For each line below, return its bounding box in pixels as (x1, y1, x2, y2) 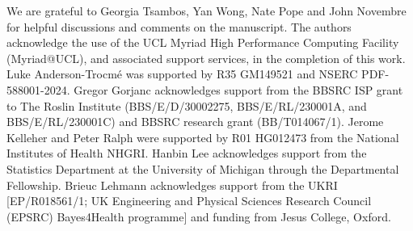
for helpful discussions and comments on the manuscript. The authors (6, 18, 352, 35)
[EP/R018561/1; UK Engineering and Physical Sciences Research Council (6, 192, 372, 209)
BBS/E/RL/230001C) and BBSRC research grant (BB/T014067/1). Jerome (6, 113, 384, 130)
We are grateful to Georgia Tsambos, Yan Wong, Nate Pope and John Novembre (6, 2, 407, 19)
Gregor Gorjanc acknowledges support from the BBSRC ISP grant (74, 81, 403, 98)
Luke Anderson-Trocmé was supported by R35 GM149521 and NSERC (6, 65, 358, 82)
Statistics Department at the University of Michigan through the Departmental (6, 160, 399, 177)
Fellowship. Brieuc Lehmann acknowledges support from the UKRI (6, 176, 338, 193)
